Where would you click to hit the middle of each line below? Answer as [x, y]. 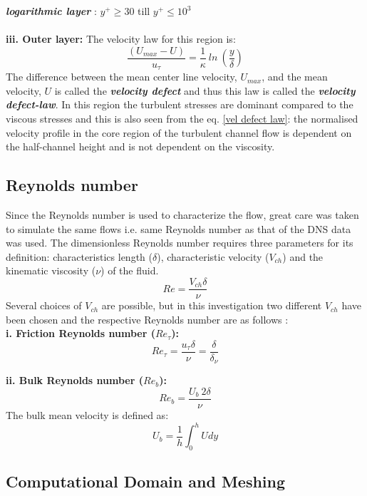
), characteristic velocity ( [213, 256]
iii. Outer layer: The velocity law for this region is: [121, 39]
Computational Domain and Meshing [146, 481]
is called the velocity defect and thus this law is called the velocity [205, 90]
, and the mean [295, 77]
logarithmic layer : [51, 11]
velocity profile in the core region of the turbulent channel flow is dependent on [179, 132]
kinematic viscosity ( [51, 270]
